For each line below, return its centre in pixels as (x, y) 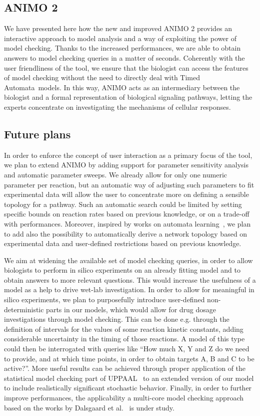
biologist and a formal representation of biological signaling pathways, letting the (128, 97)
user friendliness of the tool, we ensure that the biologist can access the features (126, 67)
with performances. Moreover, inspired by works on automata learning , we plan (127, 223)
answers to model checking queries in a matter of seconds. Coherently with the (124, 57)
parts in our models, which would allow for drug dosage (131, 309)
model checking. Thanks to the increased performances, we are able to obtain (122, 48)
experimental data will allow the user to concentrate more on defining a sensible (126, 194)
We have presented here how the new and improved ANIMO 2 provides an (118, 28)
